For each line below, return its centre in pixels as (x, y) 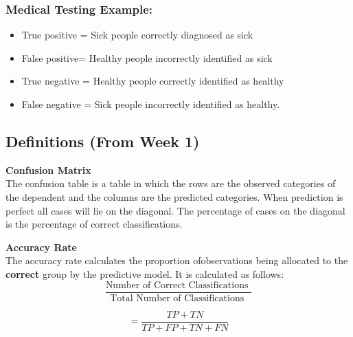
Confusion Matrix (48, 170)
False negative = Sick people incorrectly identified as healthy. (151, 104)
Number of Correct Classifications (177, 285)
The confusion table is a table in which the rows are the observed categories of (171, 183)
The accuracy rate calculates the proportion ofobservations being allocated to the (177, 260)
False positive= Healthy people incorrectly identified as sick (147, 57)
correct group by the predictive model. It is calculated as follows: (145, 273)
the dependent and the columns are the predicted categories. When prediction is (174, 196)
